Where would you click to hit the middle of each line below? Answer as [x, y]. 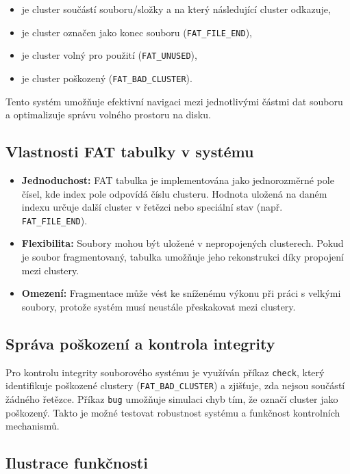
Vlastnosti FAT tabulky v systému [130, 152]
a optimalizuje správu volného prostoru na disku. [108, 115]
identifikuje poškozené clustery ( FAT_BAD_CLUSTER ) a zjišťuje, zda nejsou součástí [175, 385]
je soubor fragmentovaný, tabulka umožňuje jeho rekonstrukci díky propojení [183, 256]
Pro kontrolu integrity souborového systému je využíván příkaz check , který [165, 372]
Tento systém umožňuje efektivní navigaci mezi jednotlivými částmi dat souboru [174, 101]
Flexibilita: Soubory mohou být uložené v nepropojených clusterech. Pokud [183, 243]
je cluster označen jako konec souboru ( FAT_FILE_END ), [137, 32]
